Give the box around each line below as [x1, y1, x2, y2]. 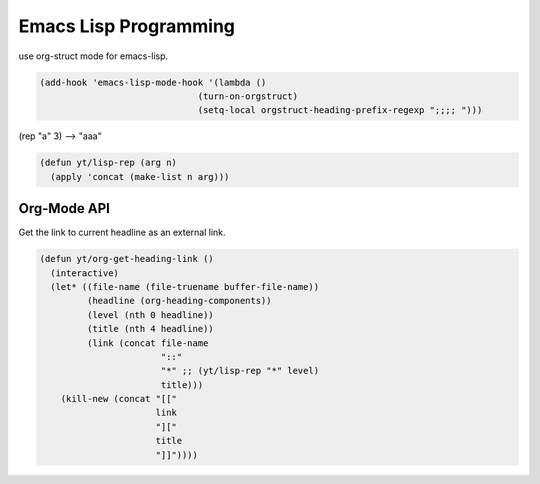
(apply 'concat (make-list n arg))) [50, 171, 230, 182]
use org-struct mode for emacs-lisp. [18, 50, 169, 62]
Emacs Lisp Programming [18, 15, 235, 37]
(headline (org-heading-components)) [86, 295, 272, 307]
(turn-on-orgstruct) [197, 90, 299, 102]
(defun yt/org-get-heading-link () [39, 253, 214, 265]
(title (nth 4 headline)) [86, 323, 214, 335]
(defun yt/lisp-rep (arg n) [39, 157, 177, 169]
